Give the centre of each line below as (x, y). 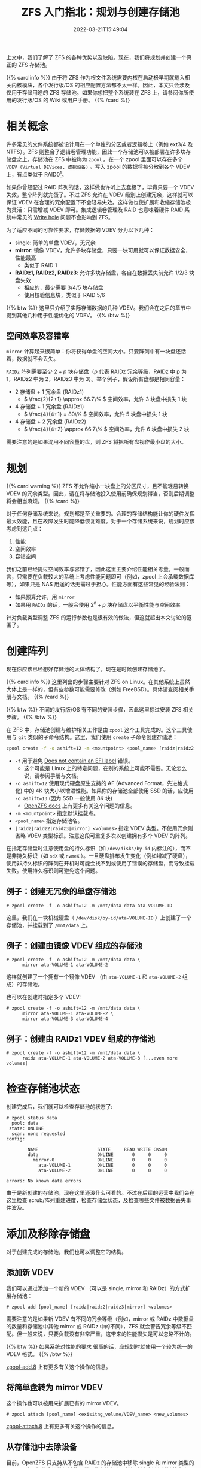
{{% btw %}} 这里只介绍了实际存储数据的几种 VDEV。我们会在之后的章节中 (99, 308)
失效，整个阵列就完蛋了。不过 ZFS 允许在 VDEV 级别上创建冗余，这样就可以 (100, 195)
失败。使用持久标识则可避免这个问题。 (53, 871)
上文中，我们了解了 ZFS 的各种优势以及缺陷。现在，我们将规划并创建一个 (96, 57)
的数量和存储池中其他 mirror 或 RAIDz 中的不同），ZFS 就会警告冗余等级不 (97, 1326)
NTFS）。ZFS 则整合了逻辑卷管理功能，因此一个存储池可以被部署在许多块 (96, 152)
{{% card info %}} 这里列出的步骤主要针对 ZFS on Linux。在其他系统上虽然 (98, 682)
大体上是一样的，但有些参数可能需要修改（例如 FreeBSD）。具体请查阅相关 (98, 689)
